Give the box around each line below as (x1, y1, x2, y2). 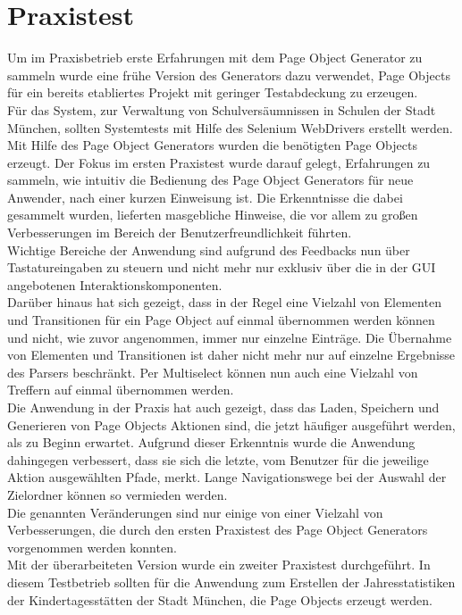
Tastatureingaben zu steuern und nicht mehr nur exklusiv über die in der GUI (7, 258, 436, 277)
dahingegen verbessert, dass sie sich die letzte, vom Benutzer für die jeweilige (7, 450, 429, 469)
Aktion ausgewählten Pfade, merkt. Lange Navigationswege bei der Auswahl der (7, 468, 447, 486)
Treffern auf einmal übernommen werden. (7, 380, 234, 399)
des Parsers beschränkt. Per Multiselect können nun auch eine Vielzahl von (7, 362, 418, 381)
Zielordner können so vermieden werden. (7, 485, 228, 503)
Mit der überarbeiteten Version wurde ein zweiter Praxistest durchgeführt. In (7, 555, 431, 574)
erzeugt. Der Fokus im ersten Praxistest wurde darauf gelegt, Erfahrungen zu (7, 153, 431, 171)
